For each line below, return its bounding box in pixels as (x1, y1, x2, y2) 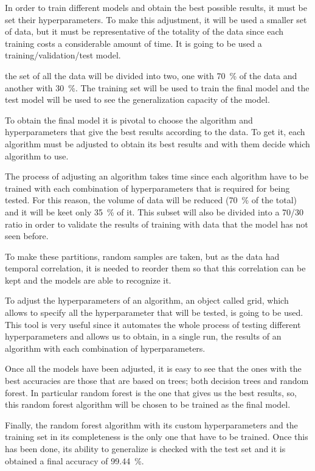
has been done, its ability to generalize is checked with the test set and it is (5, 442, 286, 455)
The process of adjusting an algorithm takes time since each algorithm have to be (5, 170, 309, 183)
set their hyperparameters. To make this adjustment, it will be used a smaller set (5, 13, 307, 26)
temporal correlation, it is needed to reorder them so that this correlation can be (5, 262, 306, 274)
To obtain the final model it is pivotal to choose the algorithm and (5, 113, 253, 126)
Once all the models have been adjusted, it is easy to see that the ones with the (5, 362, 302, 375)
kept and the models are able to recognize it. (5, 273, 171, 286)
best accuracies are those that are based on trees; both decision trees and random (5, 374, 309, 387)
